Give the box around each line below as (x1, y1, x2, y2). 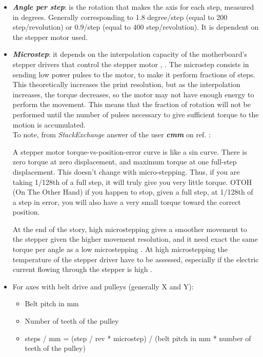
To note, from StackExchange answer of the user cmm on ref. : (12, 129, 211, 140)
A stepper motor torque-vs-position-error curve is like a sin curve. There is (12, 146, 247, 157)
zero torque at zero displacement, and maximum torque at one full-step (12, 156, 237, 167)
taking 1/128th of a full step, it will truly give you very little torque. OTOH (12, 176, 252, 187)
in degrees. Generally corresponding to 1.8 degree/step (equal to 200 (12, 11, 228, 22)
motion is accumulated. (12, 119, 86, 130)
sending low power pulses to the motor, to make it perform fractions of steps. (12, 69, 255, 79)
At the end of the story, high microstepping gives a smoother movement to (12, 223, 247, 234)
